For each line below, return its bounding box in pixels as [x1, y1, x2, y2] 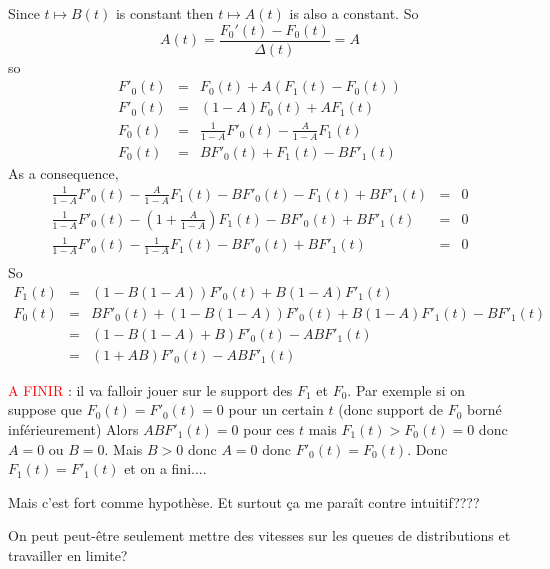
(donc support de [338, 399, 444, 420]
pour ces [243, 419, 295, 440]
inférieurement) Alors [8, 419, 139, 440]
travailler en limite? [8, 545, 128, 565]
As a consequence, [8, 162, 119, 183]
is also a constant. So [289, 3, 419, 23]
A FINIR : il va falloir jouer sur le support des [8, 379, 293, 400]
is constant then [115, 3, 214, 23]
